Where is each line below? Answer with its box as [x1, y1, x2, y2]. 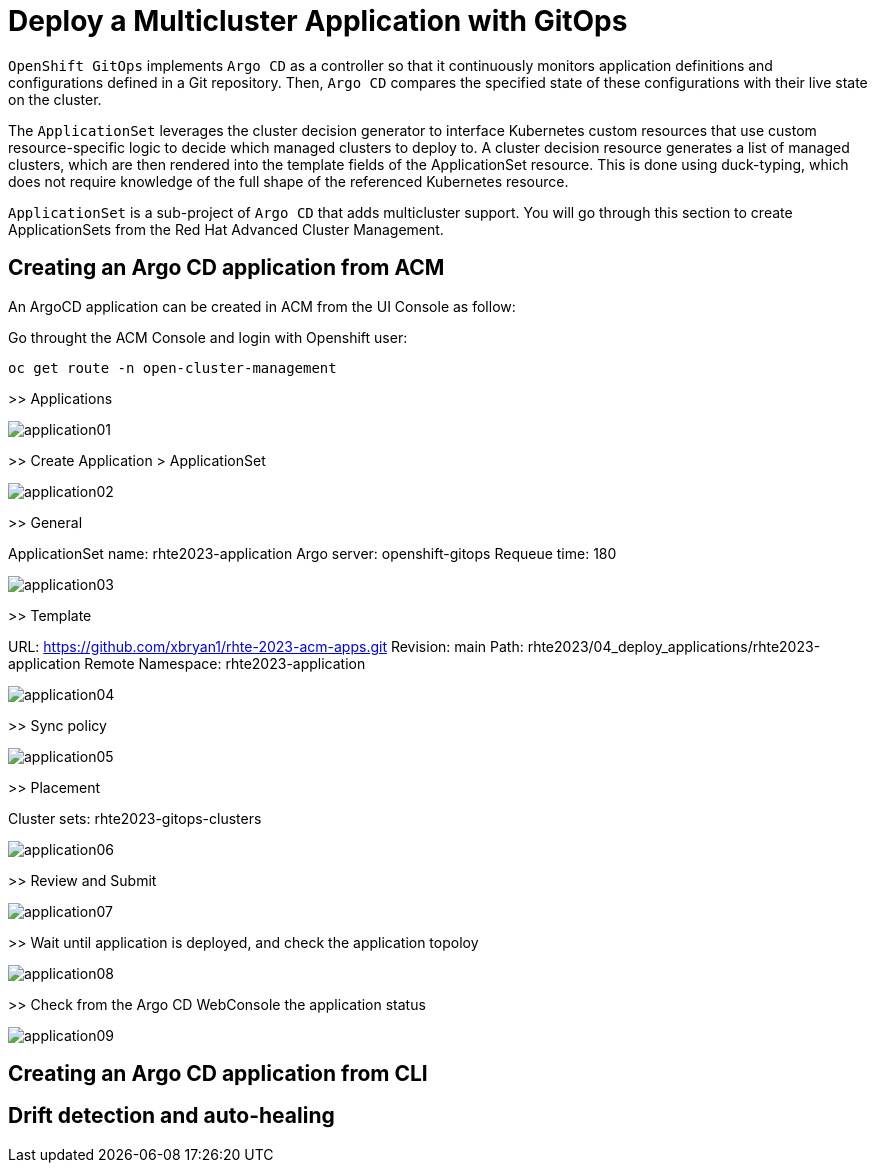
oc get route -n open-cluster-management [8, 359, 337, 376]
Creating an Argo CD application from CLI [8, 1061, 428, 1087]
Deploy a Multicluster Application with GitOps [8, 4, 628, 38]
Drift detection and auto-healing [8, 1103, 335, 1129]
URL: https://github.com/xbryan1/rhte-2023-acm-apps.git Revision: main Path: [8, 637, 524, 655]
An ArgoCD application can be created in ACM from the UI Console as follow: [8, 297, 516, 315]
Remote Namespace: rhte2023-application [84, 654, 366, 672]
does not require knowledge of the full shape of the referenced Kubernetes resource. [8, 172, 569, 190]
